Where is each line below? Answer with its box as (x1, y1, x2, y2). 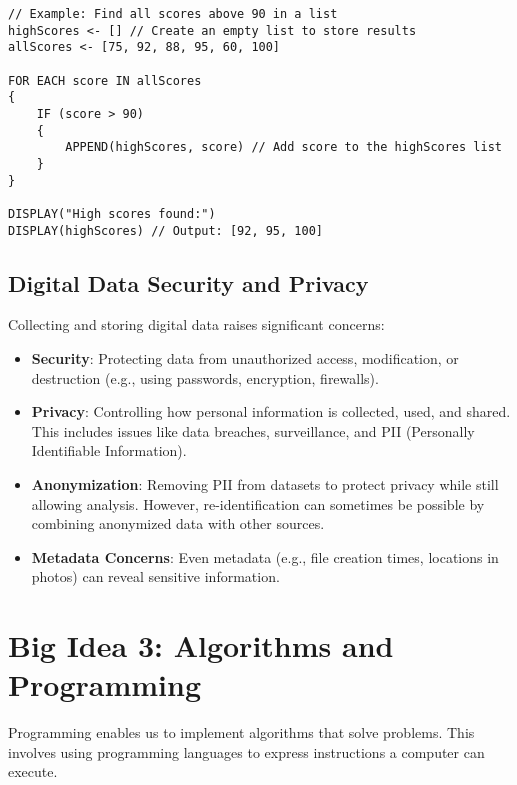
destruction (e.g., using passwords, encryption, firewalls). (31, 367, 379, 388)
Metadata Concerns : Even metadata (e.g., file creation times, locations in (31, 546, 499, 567)
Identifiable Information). (31, 440, 187, 461)
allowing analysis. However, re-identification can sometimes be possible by (31, 493, 485, 514)
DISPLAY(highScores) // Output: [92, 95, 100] (8, 223, 323, 238)
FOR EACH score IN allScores (8, 73, 202, 88)
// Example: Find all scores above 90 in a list (8, 7, 338, 21)
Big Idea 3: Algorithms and (8, 625, 394, 666)
